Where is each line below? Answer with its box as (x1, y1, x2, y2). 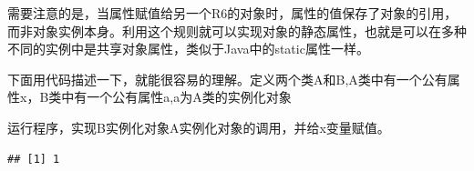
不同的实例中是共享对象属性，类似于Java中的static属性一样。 (7, 39, 369, 58)
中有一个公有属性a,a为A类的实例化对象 (61, 87, 292, 106)
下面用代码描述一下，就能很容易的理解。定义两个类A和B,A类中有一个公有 (7, 69, 448, 88)
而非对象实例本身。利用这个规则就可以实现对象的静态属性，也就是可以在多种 (7, 21, 467, 40)
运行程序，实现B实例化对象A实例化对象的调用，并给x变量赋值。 (7, 117, 390, 136)
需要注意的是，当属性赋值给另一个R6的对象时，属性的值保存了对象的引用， (7, 4, 458, 22)
